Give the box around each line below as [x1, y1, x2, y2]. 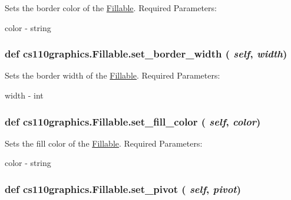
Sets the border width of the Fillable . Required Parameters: [5, 69, 220, 82]
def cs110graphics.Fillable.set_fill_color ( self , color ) [5, 114, 261, 128]
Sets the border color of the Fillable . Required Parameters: [5, 2, 217, 13]
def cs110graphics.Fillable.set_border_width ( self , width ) [5, 46, 287, 61]
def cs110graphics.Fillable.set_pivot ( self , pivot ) [5, 181, 241, 196]
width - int [5, 89, 44, 101]
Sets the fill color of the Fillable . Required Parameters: [5, 137, 203, 149]
